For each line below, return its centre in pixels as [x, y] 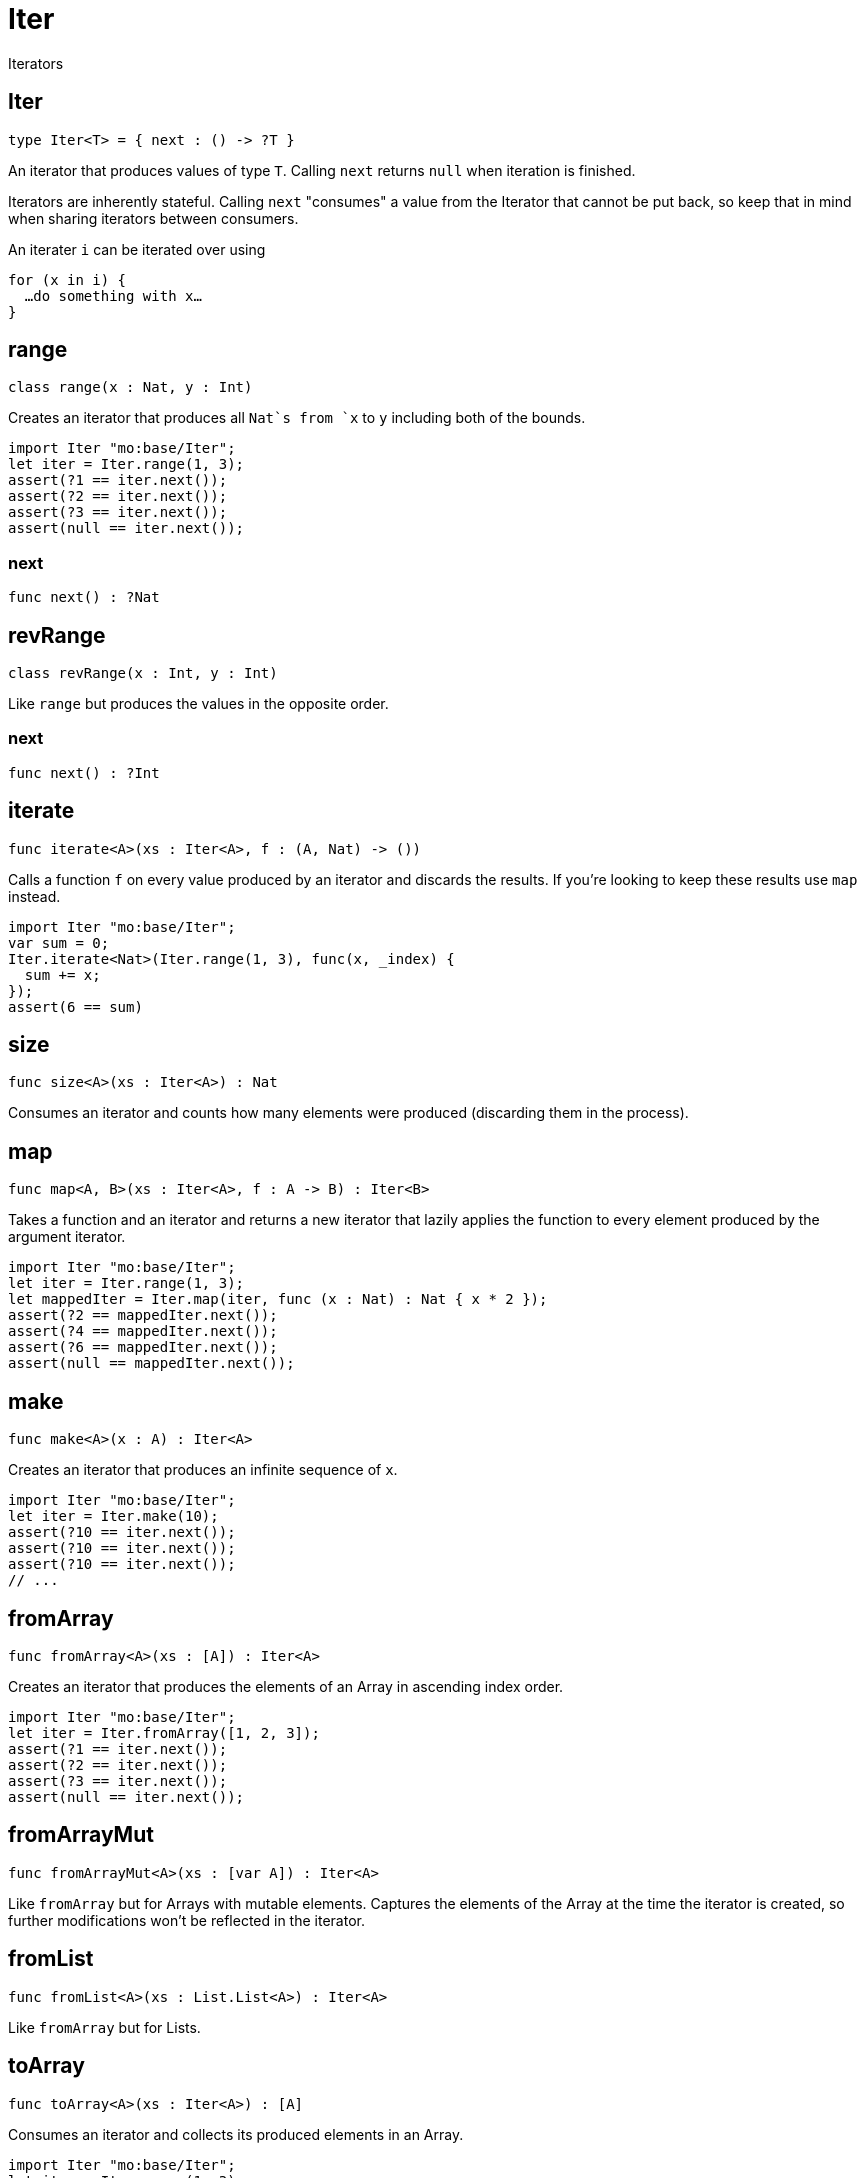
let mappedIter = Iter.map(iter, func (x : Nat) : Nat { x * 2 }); [278, 1299]
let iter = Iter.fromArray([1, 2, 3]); [164, 1733]
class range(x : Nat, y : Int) [130, 387]
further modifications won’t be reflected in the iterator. [186, 1920]
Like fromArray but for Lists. [104, 2027]
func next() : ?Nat [84, 597]
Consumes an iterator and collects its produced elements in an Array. [236, 2134]
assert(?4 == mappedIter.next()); [143, 1331]
